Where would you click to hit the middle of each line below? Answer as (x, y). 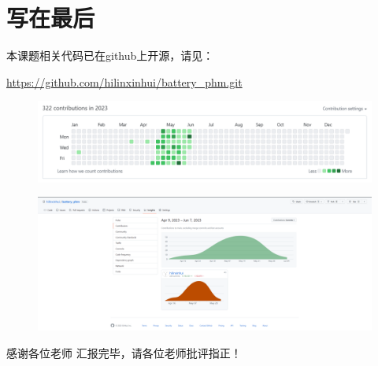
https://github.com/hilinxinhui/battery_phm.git (124, 81)
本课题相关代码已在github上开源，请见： (110, 55)
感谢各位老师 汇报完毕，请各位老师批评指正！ (124, 352)
